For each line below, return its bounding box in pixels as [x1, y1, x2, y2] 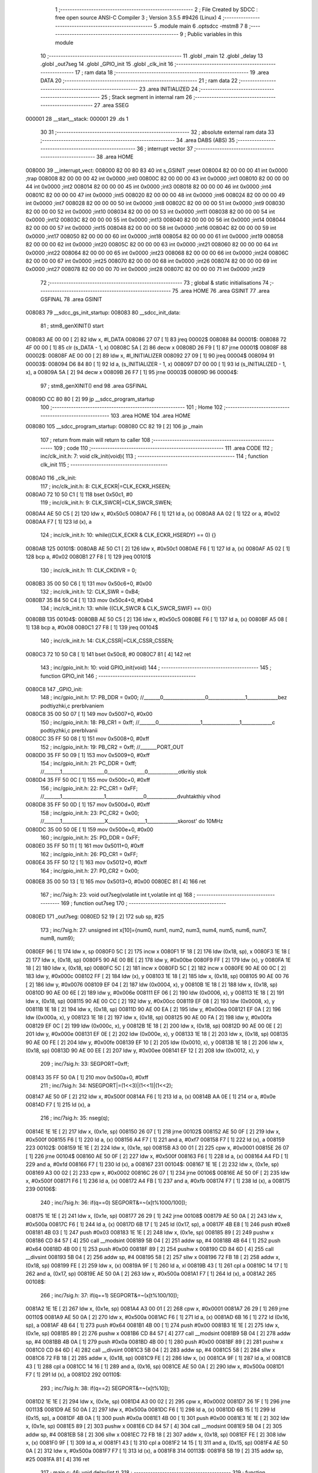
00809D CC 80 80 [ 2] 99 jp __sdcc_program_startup [25, 395, 155, 403]
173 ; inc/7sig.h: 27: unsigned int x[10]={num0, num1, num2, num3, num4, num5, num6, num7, [40, 926, 267, 933]
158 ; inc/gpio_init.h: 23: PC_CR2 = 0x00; [40, 809, 140, 816]
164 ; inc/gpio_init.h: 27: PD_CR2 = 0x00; [40, 867, 140, 874]
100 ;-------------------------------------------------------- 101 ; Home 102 [40, 404, 223, 411]
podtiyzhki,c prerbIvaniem [40, 702, 104, 709]
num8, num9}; [40, 934, 75, 942]
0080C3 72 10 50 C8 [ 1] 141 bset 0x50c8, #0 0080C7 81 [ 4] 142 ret [25, 650, 191, 658]
